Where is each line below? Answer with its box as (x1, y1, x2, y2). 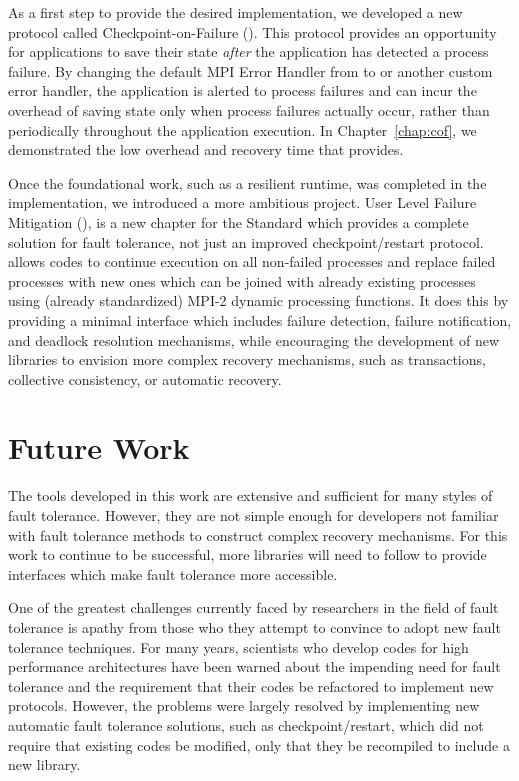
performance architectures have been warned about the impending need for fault (8, 656, 501, 677)
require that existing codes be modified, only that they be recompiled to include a (8, 734, 510, 755)
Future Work (8, 427, 190, 468)
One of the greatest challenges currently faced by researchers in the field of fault (8, 597, 499, 618)
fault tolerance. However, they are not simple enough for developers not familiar (8, 505, 499, 525)
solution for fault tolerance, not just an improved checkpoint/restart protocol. (8, 231, 484, 252)
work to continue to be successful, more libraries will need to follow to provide (8, 544, 487, 565)
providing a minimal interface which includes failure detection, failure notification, (8, 309, 512, 330)
